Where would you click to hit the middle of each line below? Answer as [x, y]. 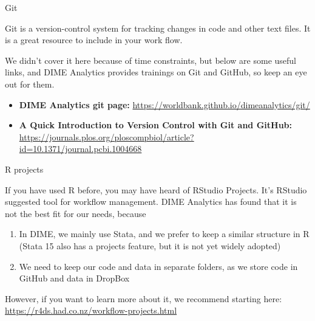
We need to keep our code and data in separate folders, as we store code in [158, 266]
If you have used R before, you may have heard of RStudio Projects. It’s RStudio [156, 189]
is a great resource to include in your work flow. [94, 40]
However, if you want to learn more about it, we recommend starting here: [144, 298]
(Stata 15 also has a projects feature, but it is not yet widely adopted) [150, 245]
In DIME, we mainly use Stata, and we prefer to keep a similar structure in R [164, 234]
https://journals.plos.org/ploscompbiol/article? [107, 136]
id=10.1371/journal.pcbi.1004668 [80, 149]
